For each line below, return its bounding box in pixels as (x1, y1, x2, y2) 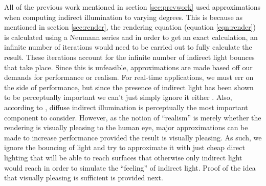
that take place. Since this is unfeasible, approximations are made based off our (4, 61, 253, 72)
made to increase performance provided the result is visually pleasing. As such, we (4, 132, 262, 142)
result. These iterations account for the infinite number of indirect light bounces (4, 51, 255, 62)
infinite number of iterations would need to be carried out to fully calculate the (4, 42, 252, 52)
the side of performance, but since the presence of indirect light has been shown (4, 81, 254, 92)
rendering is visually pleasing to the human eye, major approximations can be (4, 122, 248, 133)
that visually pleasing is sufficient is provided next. (4, 172, 163, 183)
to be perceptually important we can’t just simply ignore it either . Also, (4, 92, 232, 102)
